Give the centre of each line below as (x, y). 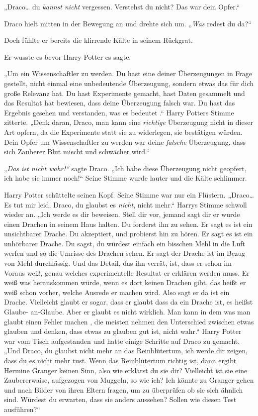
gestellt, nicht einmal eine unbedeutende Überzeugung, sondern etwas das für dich (129, 83)
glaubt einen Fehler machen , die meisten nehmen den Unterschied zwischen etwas (129, 321)
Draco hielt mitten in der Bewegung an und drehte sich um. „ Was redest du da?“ (128, 23)
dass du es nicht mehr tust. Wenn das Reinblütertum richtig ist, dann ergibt (120, 360)
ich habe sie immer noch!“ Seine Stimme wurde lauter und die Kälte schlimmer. (126, 178)
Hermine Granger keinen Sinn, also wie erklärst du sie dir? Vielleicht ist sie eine (126, 370)
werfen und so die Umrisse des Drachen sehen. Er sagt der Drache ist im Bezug (125, 253)
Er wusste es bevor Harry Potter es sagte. (68, 56)
